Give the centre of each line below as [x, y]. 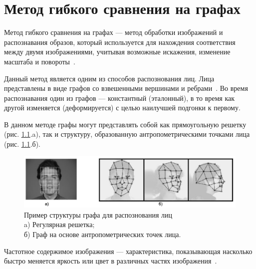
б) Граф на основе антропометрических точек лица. [103, 234]
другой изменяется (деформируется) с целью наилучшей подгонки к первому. [122, 108]
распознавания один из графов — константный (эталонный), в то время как [120, 98]
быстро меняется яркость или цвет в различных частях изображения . [111, 261]
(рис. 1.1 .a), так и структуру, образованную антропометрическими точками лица [127, 134]
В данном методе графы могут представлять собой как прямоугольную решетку [125, 124]
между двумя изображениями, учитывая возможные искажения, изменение [117, 52]
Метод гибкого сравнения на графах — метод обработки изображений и [114, 32]
